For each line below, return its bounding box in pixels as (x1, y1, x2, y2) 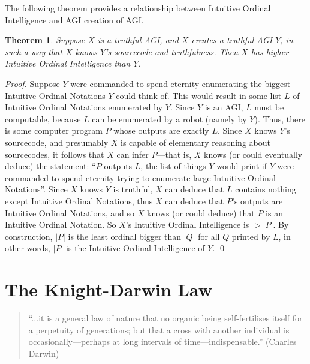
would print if (216, 160, 267, 172)
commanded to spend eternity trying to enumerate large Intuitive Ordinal (5, 171, 276, 183)
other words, (5, 242, 50, 254)
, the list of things (140, 160, 206, 172)
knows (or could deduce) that (146, 206, 255, 219)
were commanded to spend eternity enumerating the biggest (70, 77, 291, 89)
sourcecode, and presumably (5, 136, 109, 148)
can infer (116, 148, 149, 160)
